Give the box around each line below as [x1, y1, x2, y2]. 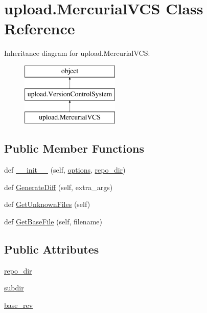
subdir [4, 282, 24, 293]
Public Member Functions [4, 140, 144, 156]
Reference [4, 18, 75, 39]
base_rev [4, 299, 33, 310]
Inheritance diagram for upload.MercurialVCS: [4, 48, 150, 58]
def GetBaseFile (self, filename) [4, 216, 102, 226]
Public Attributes [4, 241, 99, 257]
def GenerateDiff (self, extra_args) [4, 181, 113, 192]
